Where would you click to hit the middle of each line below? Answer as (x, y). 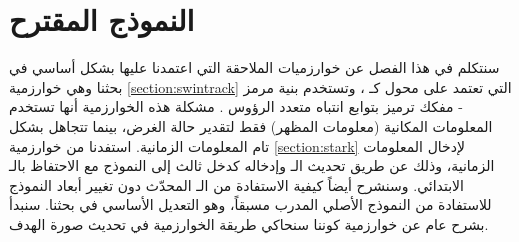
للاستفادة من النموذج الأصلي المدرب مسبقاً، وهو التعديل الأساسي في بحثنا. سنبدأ (250, 204)
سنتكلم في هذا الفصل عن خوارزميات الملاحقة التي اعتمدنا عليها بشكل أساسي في (254, 67)
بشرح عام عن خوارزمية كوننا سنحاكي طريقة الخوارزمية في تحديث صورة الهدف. (249, 223)
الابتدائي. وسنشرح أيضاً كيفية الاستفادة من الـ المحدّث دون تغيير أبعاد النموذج (236, 184)
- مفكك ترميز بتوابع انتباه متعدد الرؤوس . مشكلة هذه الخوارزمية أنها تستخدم (236, 106)
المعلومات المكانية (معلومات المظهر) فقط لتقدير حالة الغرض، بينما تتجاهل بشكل (251, 125)
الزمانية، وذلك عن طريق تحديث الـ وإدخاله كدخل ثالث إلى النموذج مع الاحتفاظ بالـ (252, 165)
